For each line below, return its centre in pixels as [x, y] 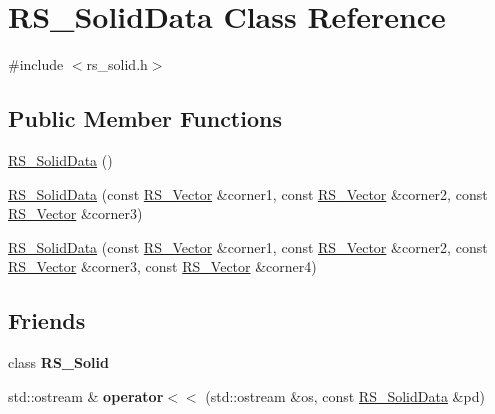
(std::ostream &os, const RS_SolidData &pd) [345, 395]
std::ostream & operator [86, 395]
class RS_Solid [58, 362]
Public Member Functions [145, 118]
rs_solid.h [117, 64]
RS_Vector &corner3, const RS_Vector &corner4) [162, 266]
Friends [47, 320]
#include [36, 64]
